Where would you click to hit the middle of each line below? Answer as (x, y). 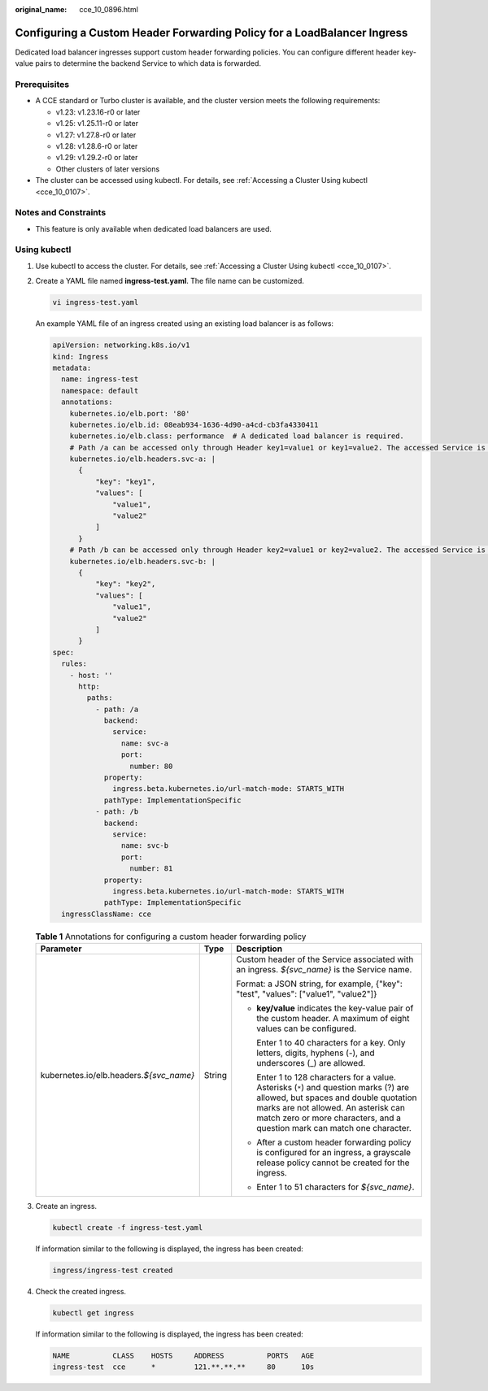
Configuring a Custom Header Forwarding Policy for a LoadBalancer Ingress (211, 33)
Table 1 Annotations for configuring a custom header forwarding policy (171, 937)
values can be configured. (307, 1028)
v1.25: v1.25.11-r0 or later (97, 124)
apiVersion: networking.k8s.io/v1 (121, 345)
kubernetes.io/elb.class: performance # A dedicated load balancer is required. (237, 436)
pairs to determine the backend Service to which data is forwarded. (148, 63)
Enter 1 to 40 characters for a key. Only (331, 1043)
